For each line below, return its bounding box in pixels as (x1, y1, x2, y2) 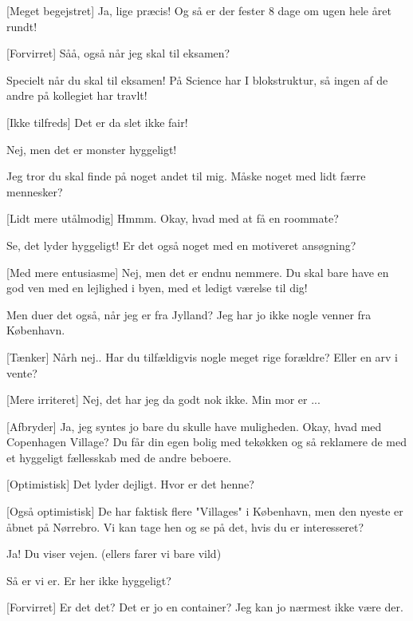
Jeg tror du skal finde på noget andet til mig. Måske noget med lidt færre (6, 168, 366, 184)
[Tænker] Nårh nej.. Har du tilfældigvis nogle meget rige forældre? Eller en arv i (6, 348, 399, 365)
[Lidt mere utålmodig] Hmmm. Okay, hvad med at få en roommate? (6, 210, 339, 227)
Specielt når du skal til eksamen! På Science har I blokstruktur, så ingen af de (6, 71, 388, 88)
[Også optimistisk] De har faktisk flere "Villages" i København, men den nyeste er (6, 503, 403, 520)
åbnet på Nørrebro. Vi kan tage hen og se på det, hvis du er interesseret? (6, 518, 364, 535)
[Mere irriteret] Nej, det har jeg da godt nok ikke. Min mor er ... (6, 391, 321, 408)
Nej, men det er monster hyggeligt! (6, 140, 177, 157)
